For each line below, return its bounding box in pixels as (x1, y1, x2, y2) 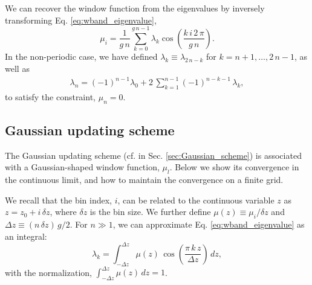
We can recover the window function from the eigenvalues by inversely (5, 2, 265, 14)
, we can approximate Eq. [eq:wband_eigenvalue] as (112, 218, 305, 231)
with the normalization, (5, 266, 92, 278)
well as (5, 62, 30, 74)
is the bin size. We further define (89, 205, 211, 218)
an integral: (5, 229, 47, 242)
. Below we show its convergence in (169, 161, 299, 173)
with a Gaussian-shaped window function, (5, 161, 160, 173)
